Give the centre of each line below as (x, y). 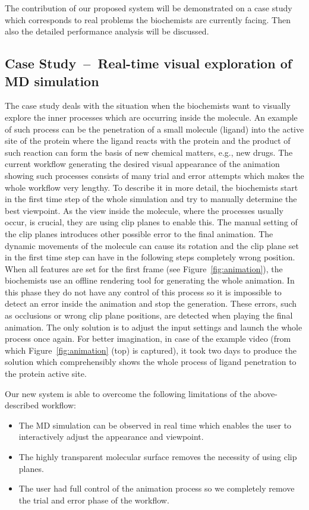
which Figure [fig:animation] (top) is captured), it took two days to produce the (151, 350)
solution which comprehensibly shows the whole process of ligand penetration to (151, 362)
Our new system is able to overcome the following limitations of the (128, 393)
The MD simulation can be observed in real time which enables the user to (155, 425)
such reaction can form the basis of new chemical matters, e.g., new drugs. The (149, 152)
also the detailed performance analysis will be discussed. (107, 31)
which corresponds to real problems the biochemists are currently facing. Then (148, 19)
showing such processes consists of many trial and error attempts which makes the (154, 175)
